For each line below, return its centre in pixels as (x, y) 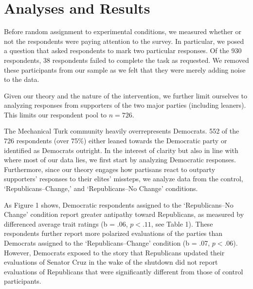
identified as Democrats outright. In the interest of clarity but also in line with (121, 150)
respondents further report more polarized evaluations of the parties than (113, 233)
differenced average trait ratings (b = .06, (66, 223)
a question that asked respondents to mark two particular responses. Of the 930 (123, 50)
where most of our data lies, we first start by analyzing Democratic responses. (120, 160)
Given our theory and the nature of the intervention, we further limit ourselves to (126, 95)
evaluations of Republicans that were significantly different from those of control (124, 271)
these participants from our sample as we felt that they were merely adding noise (125, 69)
